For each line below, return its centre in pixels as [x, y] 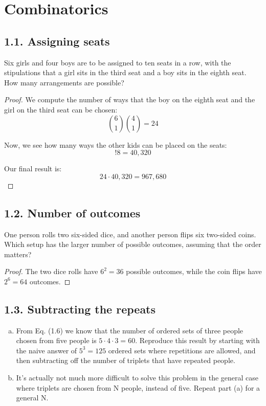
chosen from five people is [56, 340]
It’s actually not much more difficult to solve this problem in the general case [137, 378]
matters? [18, 254]
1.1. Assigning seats [57, 41]
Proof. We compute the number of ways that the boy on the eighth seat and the [130, 99]
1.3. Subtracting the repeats [80, 309]
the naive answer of [47, 350]
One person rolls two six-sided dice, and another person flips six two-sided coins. [130, 234]
